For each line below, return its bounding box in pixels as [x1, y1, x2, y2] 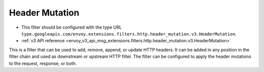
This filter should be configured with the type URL [21, 24, 122, 30]
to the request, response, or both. [9, 60, 77, 66]
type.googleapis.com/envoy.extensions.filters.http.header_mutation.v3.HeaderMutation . [21, 31, 237, 36]
